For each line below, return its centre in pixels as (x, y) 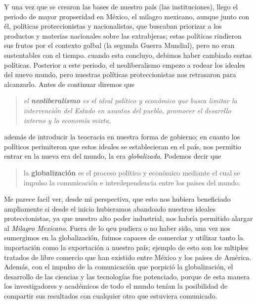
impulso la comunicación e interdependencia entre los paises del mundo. (132, 182)
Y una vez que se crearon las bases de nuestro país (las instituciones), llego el (121, 6)
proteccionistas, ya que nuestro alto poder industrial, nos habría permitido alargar (128, 218)
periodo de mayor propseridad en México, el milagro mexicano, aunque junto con (127, 16)
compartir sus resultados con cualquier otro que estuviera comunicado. (111, 296)
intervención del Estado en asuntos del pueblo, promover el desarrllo (127, 110)
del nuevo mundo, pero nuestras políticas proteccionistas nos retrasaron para (120, 74)
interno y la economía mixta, (67, 120)
